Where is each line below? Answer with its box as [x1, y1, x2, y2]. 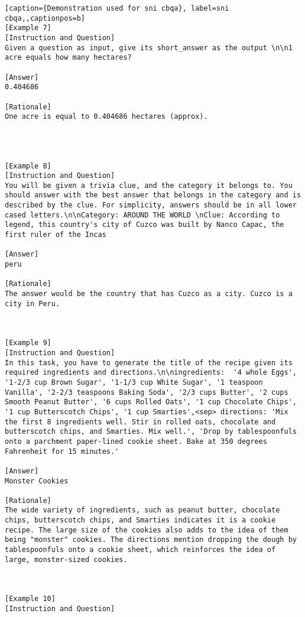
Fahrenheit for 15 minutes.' [5, 447, 119, 456]
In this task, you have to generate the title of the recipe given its [5, 358, 293, 367]
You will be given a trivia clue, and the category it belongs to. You [5, 181, 293, 190]
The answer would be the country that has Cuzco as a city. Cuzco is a [5, 290, 293, 298]
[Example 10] [5, 595, 56, 603]
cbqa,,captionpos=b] [5, 14, 86, 22]
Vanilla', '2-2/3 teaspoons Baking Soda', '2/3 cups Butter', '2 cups [5, 388, 288, 397]
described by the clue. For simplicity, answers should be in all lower [5, 201, 297, 210]
